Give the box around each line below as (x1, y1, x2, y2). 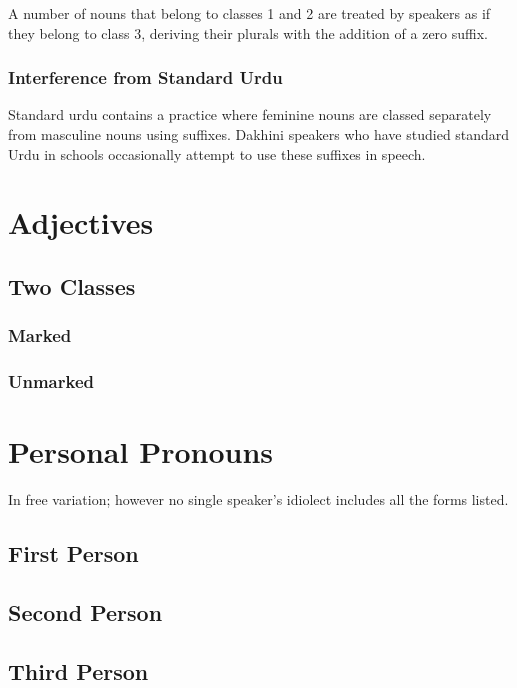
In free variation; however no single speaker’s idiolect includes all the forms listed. (8, 489, 509, 510)
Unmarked (8, 369, 94, 394)
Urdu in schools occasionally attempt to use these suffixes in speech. (8, 143, 426, 164)
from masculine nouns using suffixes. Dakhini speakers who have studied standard (8, 124, 510, 144)
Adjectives (8, 202, 154, 243)
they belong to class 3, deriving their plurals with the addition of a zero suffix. (8, 22, 488, 43)
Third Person (8, 655, 149, 686)
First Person (8, 538, 139, 569)
